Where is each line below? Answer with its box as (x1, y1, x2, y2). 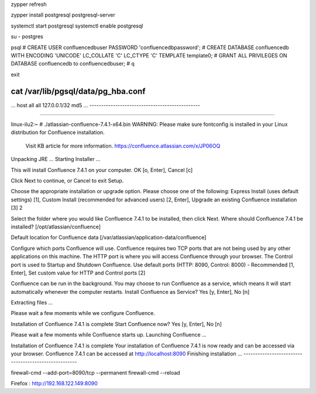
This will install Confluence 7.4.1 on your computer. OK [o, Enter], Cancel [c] (11, 166, 193, 173)
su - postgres (11, 33, 43, 40)
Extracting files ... (11, 299, 53, 306)
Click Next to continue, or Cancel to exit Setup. (11, 177, 124, 184)
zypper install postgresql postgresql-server (11, 12, 115, 19)
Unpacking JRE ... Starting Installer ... (11, 156, 101, 163)
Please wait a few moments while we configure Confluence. (11, 310, 155, 317)
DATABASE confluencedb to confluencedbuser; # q (11, 60, 135, 67)
